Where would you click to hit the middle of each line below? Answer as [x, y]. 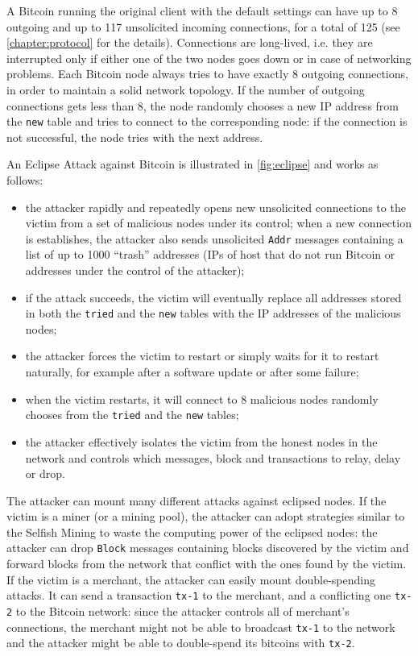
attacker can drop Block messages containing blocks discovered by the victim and [208, 548]
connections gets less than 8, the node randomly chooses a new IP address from [203, 105]
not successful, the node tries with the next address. [135, 137]
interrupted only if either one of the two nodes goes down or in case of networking [209, 58]
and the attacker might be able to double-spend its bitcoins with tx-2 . [181, 643]
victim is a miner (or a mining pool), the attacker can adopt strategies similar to [206, 516]
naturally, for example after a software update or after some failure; [192, 372]
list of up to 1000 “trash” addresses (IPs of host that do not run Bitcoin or [210, 254]
